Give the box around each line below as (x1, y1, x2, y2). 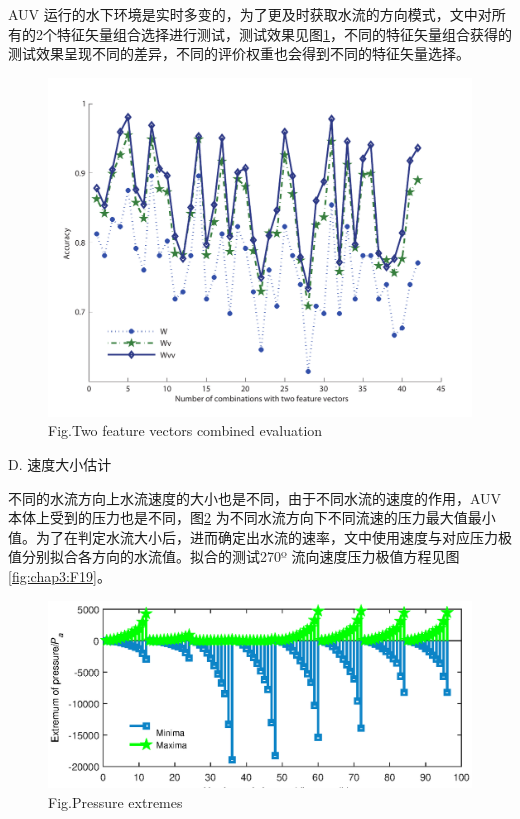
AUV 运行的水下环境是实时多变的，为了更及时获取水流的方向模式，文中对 (8, 4, 492, 24)
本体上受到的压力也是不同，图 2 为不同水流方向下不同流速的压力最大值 (8, 507, 468, 528)
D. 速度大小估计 (8, 454, 112, 475)
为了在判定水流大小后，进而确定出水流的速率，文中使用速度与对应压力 (35, 526, 498, 547)
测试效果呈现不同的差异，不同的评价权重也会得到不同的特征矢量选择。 (8, 43, 470, 64)
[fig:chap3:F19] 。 (8, 566, 111, 587)
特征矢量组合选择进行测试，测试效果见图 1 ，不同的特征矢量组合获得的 (56, 23, 512, 44)
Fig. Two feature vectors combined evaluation (48, 420, 323, 441)
